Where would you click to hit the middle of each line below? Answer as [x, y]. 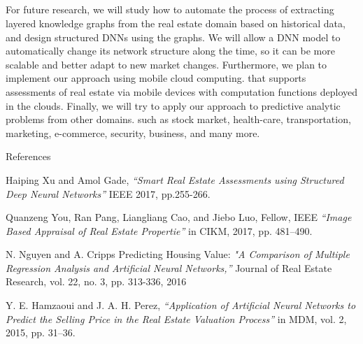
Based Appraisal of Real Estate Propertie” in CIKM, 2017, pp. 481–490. [159, 230]
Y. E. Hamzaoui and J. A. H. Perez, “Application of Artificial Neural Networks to [181, 305]
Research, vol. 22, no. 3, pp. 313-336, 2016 [96, 281]
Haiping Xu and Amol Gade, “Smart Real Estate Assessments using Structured [175, 179]
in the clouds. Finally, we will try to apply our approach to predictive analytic [173, 105]
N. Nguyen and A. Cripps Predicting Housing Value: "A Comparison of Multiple [178, 254]
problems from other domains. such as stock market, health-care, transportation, [178, 119]
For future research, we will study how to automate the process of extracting [170, 9]
